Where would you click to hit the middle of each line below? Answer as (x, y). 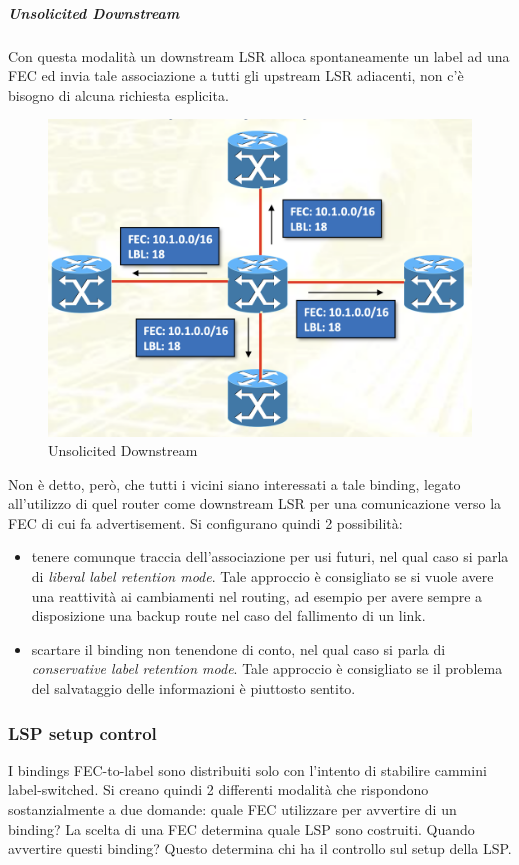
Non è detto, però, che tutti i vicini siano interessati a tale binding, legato (234, 483)
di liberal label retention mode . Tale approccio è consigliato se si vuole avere (262, 576)
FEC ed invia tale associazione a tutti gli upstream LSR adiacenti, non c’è (236, 75)
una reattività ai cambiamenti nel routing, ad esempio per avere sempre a (257, 595)
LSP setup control (82, 732)
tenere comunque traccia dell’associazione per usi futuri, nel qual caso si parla (270, 556)
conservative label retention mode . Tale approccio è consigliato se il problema (267, 668)
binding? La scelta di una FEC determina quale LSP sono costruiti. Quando (241, 828)
